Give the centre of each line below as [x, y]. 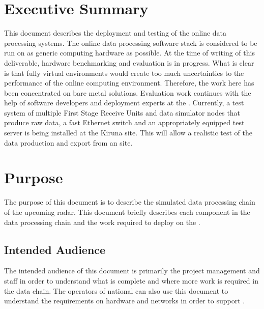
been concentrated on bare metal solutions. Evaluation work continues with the [128, 92]
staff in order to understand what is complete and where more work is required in [131, 280]
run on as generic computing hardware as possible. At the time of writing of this [129, 53]
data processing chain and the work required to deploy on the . [102, 222]
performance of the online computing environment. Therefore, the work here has [129, 83]
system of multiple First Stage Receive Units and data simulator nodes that [122, 112]
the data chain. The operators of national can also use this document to [116, 290]
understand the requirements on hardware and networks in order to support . [125, 301]
